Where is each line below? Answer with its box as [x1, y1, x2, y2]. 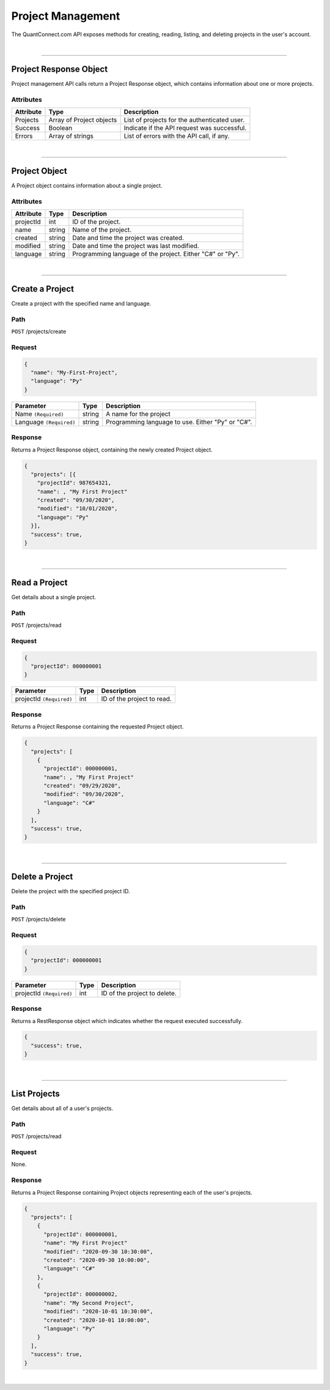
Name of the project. [72, 225, 132, 234]
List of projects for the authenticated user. [123, 115, 245, 124]
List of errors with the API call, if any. [123, 132, 230, 140]
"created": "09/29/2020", [43, 782, 122, 790]
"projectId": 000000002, [43, 1291, 119, 1298]
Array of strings [48, 132, 94, 140]
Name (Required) [15, 409, 64, 418]
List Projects [11, 1089, 61, 1099]
